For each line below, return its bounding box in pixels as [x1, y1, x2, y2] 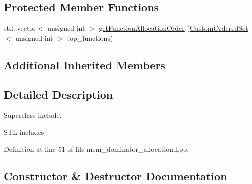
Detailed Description [4, 86, 113, 102]
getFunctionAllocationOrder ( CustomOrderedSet [99, 23, 248, 33]
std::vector [4, 23, 36, 33]
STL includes [4, 126, 44, 137]
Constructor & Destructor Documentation [4, 168, 227, 183]
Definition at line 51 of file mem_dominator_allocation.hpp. [4, 143, 189, 154]
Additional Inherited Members [4, 57, 165, 72]
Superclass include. [4, 110, 62, 120]
